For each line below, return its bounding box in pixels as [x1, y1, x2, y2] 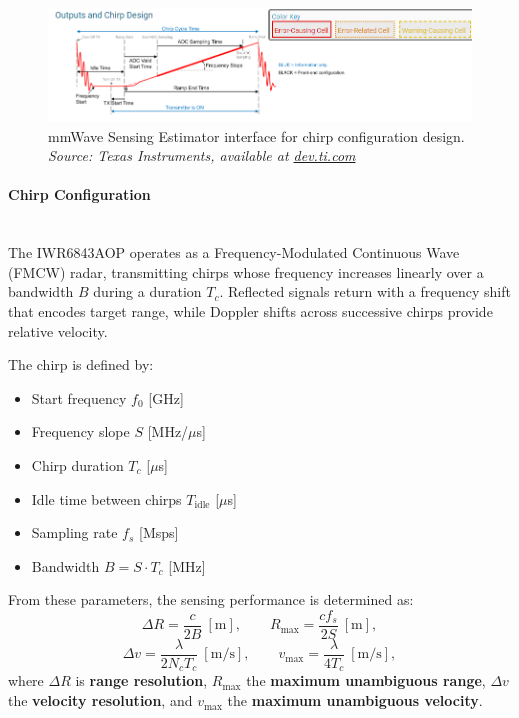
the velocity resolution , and [8, 690, 193, 711]
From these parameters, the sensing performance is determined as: [8, 589, 414, 610]
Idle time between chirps [31, 488, 182, 509]
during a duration [93, 281, 202, 302]
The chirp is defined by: [8, 354, 154, 375]
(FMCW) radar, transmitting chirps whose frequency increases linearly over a [8, 261, 484, 282]
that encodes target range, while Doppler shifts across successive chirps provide [8, 300, 493, 321]
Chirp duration [31, 454, 124, 475]
